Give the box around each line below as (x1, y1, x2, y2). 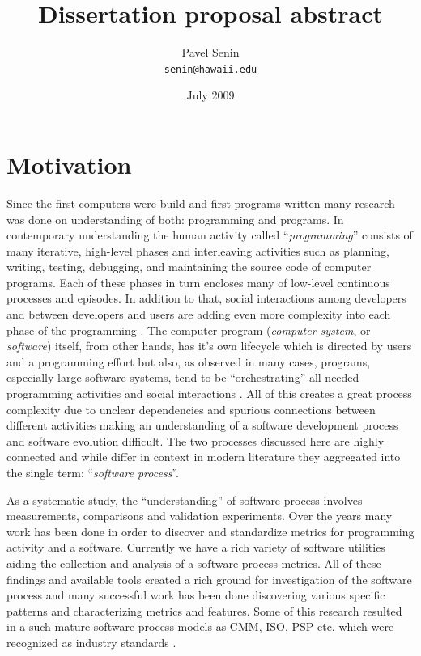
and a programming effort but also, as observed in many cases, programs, (6, 353, 371, 370)
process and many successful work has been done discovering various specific (6, 586, 385, 603)
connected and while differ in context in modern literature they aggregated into (6, 448, 401, 465)
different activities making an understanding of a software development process (6, 417, 398, 434)
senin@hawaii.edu (164, 63, 257, 75)
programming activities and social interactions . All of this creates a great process (6, 385, 412, 402)
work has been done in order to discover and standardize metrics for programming (6, 523, 415, 540)
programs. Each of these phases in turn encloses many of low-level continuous (6, 273, 390, 290)
